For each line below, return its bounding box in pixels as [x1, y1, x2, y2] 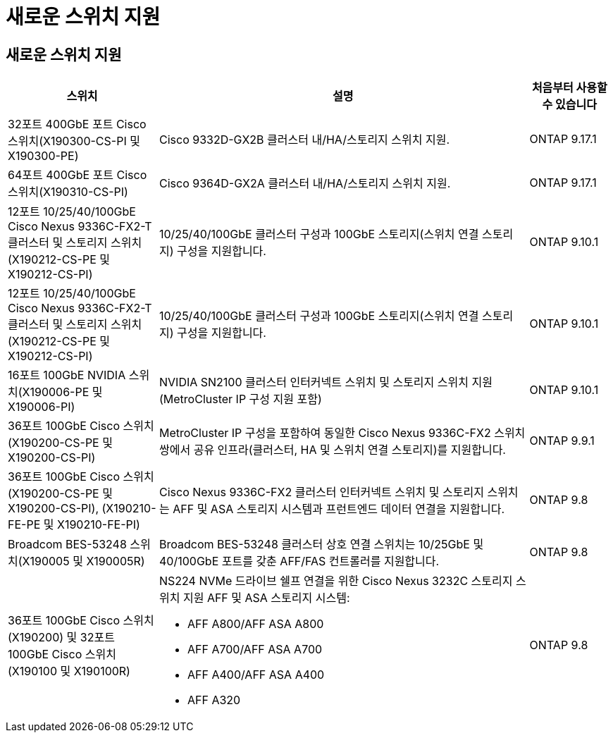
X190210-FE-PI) [56, 517, 140, 532]
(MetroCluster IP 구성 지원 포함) [159, 392, 322, 407]
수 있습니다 [542, 97, 597, 112]
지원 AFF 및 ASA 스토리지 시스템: [182, 591, 350, 605]
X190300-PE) [8, 149, 79, 164]
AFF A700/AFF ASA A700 [187, 642, 323, 657]
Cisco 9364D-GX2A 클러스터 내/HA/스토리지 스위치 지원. [159, 176, 451, 191]
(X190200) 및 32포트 [8, 630, 115, 645]
